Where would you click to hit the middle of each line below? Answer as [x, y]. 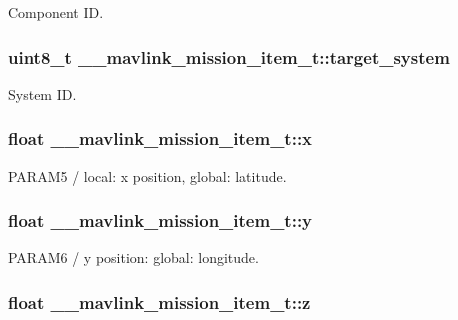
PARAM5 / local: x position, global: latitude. [147, 175]
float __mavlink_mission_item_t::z [159, 301]
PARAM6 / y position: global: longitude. [133, 257]
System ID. [42, 93]
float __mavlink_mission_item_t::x [160, 138]
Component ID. [56, 12]
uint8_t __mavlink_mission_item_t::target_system [229, 56]
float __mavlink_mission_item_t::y [160, 220]
